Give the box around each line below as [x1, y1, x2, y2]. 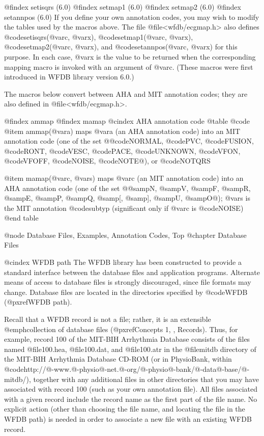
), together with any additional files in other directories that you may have [26, 373, 259, 384]
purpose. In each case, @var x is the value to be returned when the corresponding [4, 51, 256, 62]
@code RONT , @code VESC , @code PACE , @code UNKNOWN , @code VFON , [4, 145, 241, 156]
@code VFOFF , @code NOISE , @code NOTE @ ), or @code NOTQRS [4, 155, 211, 166]
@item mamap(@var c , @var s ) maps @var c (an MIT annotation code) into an [4, 172, 244, 183]
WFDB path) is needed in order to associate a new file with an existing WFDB [4, 413, 252, 424]
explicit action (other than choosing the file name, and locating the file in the [4, 403, 245, 414]
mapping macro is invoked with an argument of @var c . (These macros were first [4, 61, 253, 72]
